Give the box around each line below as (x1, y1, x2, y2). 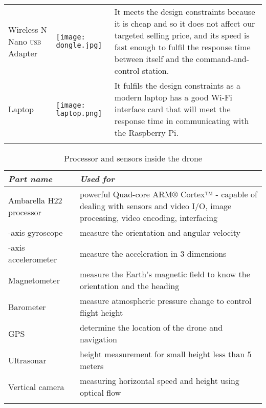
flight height (79, 307, 123, 318)
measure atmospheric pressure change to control (79, 295, 252, 307)
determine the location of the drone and (79, 321, 223, 333)
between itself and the (114, 53, 193, 65)
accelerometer (8, 253, 57, 265)
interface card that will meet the (114, 103, 231, 115)
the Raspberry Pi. (114, 127, 179, 138)
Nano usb (8, 35, 41, 47)
